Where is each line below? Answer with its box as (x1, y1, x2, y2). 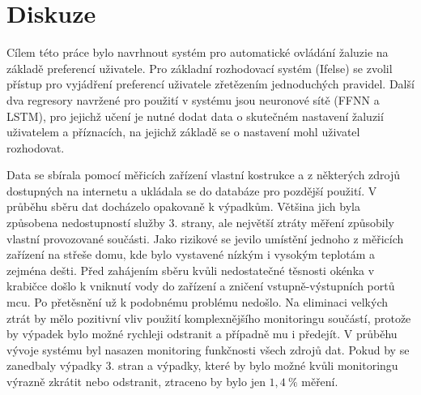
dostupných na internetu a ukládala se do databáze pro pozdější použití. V (6, 182, 377, 199)
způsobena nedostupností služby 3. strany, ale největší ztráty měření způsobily (6, 214, 395, 231)
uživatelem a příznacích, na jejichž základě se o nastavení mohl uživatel (6, 123, 360, 140)
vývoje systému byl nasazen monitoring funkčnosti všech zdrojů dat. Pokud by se (6, 341, 410, 358)
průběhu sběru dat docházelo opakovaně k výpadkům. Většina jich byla (6, 198, 360, 215)
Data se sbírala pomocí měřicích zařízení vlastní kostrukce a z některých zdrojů (6, 166, 401, 183)
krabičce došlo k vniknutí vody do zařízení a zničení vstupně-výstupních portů (6, 277, 395, 294)
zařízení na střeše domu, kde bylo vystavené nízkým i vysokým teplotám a (6, 246, 375, 263)
